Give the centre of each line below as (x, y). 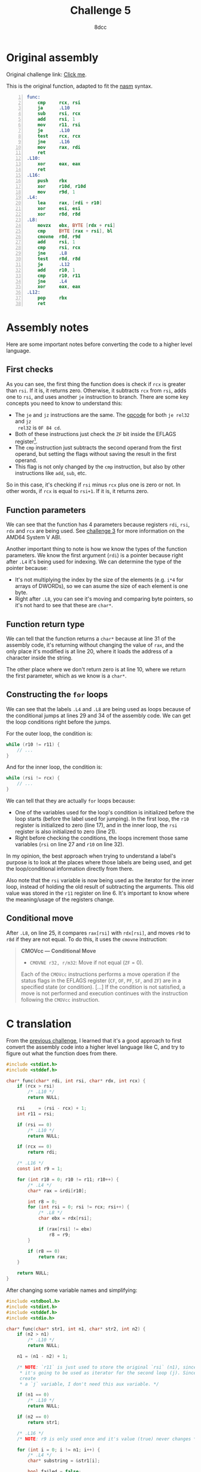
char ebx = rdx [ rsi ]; (65, 1219)
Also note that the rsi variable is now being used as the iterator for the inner (100, 880)
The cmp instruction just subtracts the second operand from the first (98, 447)
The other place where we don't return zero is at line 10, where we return (96, 669)
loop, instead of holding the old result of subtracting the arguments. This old (100, 887)
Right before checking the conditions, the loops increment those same (101, 838)
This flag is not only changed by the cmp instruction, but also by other (100, 467)
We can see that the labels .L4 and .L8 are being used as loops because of (99, 709)
